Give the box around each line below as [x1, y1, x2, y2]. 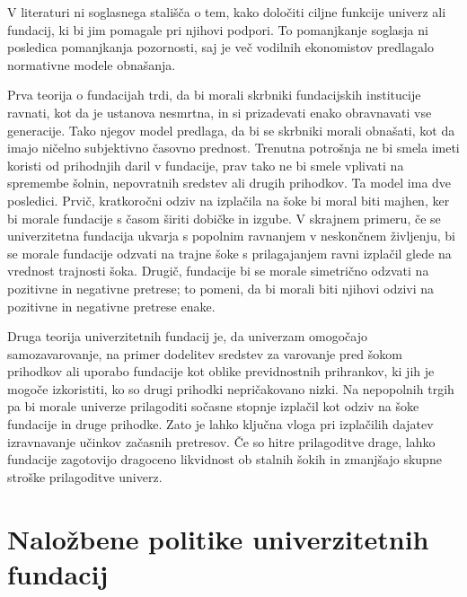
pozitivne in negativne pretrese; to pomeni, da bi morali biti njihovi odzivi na [7, 278, 435, 297]
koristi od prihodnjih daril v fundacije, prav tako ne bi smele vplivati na [7, 155, 404, 174]
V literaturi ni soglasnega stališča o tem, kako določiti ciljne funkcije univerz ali [7, 3, 446, 21]
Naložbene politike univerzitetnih [7, 520, 429, 557]
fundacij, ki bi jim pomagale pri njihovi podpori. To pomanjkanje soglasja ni [7, 20, 428, 39]
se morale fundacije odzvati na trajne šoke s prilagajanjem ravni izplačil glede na [7, 243, 452, 262]
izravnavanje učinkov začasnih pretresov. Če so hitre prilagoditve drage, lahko [7, 432, 436, 451]
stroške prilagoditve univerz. [7, 467, 163, 486]
